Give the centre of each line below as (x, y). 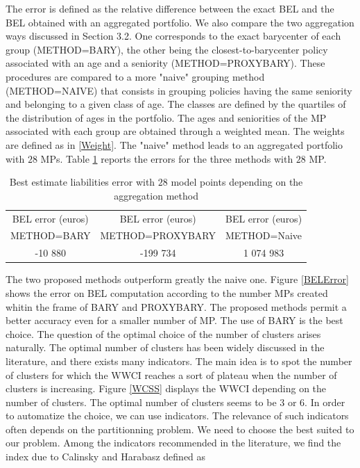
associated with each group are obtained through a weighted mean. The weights (175, 131)
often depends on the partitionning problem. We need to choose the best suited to (180, 429)
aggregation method (156, 195)
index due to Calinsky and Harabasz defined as (106, 457)
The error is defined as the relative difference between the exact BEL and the (170, 8)
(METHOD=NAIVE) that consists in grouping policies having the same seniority (179, 90)
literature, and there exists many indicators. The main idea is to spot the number (179, 361)
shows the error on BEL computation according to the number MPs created (167, 292)
